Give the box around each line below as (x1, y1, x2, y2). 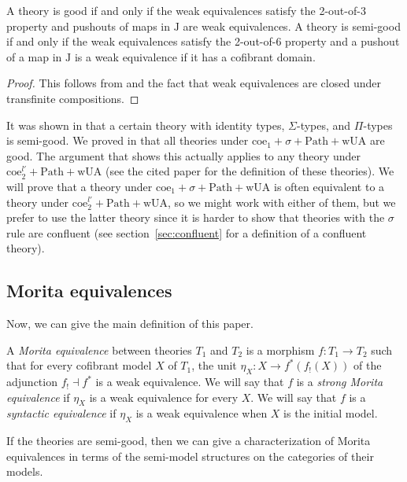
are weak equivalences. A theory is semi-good (183, 17, 401, 34)
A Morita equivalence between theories (6, 341, 192, 358)
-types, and (297, 116, 351, 133)
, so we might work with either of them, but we (168, 193, 396, 210)
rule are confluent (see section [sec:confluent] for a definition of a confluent (6, 224, 367, 241)
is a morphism (246, 341, 315, 358)
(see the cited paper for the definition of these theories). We (105, 163, 394, 179)
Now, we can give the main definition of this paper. (6, 315, 253, 332)
